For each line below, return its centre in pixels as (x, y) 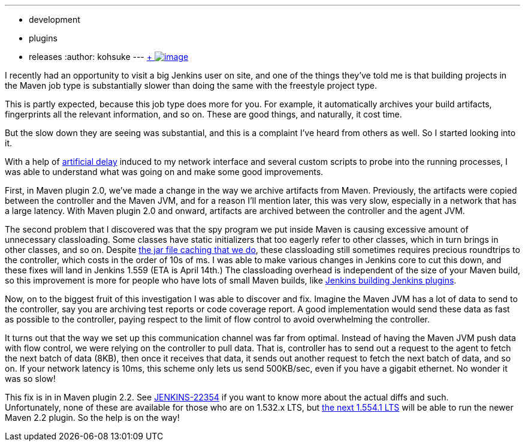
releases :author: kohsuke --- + (90, 57)
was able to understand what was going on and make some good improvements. (164, 172)
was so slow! (30, 379)
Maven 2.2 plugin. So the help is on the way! (92, 418)
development (55, 19)
